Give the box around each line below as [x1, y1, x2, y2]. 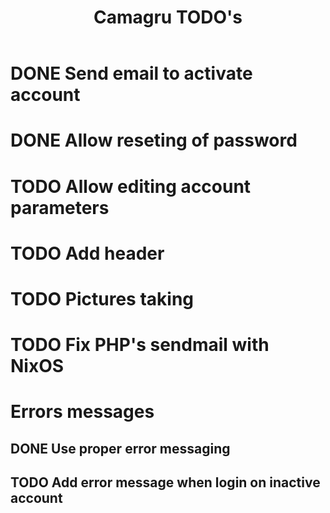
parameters [10, 196, 110, 219]
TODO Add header [10, 242, 165, 265]
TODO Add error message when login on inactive [10, 474, 321, 491]
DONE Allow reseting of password [10, 129, 298, 152]
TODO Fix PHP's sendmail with [10, 334, 270, 356]
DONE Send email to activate [10, 62, 253, 85]
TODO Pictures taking [10, 287, 195, 310]
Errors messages [10, 401, 155, 423]
